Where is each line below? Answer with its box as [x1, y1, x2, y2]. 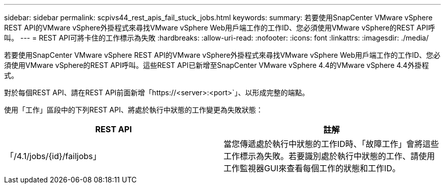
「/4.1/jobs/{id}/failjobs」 [6, 151, 101, 161]
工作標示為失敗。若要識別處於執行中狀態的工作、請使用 [224, 151, 435, 161]
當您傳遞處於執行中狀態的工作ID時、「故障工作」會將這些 [224, 139, 439, 149]
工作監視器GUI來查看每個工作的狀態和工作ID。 [224, 163, 400, 173]
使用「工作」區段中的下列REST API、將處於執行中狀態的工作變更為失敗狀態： [4, 105, 263, 114]
